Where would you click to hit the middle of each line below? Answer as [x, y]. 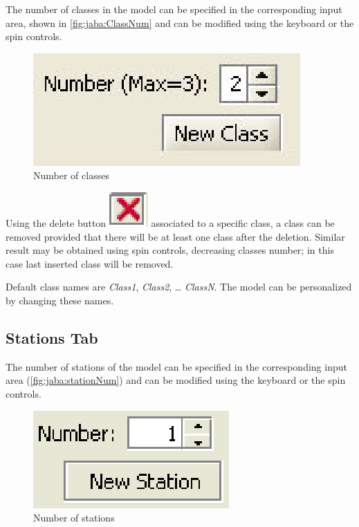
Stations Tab [52, 337]
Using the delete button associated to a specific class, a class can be [170, 222]
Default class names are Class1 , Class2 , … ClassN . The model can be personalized [179, 287]
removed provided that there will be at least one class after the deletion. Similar [175, 236]
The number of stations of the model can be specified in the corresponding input [176, 366]
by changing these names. [60, 300]
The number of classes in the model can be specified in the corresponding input [174, 9]
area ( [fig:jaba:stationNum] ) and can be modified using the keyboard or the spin [176, 380]
